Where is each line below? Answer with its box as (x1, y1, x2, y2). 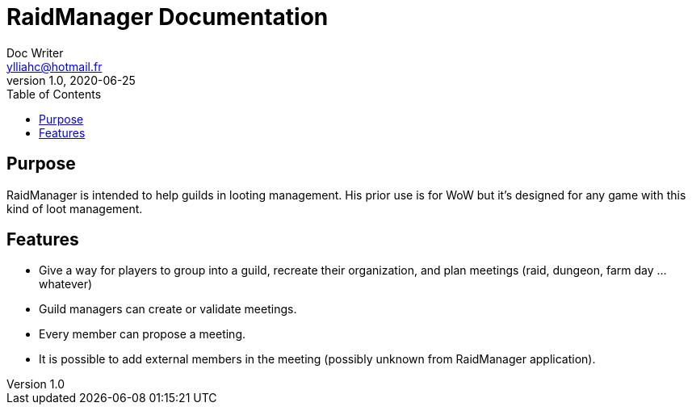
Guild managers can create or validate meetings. (39, 302, 297, 317)
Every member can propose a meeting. (39, 327, 246, 342)
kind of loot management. (6, 201, 143, 216)
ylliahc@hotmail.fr (6, 59, 103, 73)
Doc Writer (6, 45, 64, 60)
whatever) (39, 277, 93, 291)
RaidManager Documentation (6, 3, 329, 31)
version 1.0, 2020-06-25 (6, 73, 136, 87)
